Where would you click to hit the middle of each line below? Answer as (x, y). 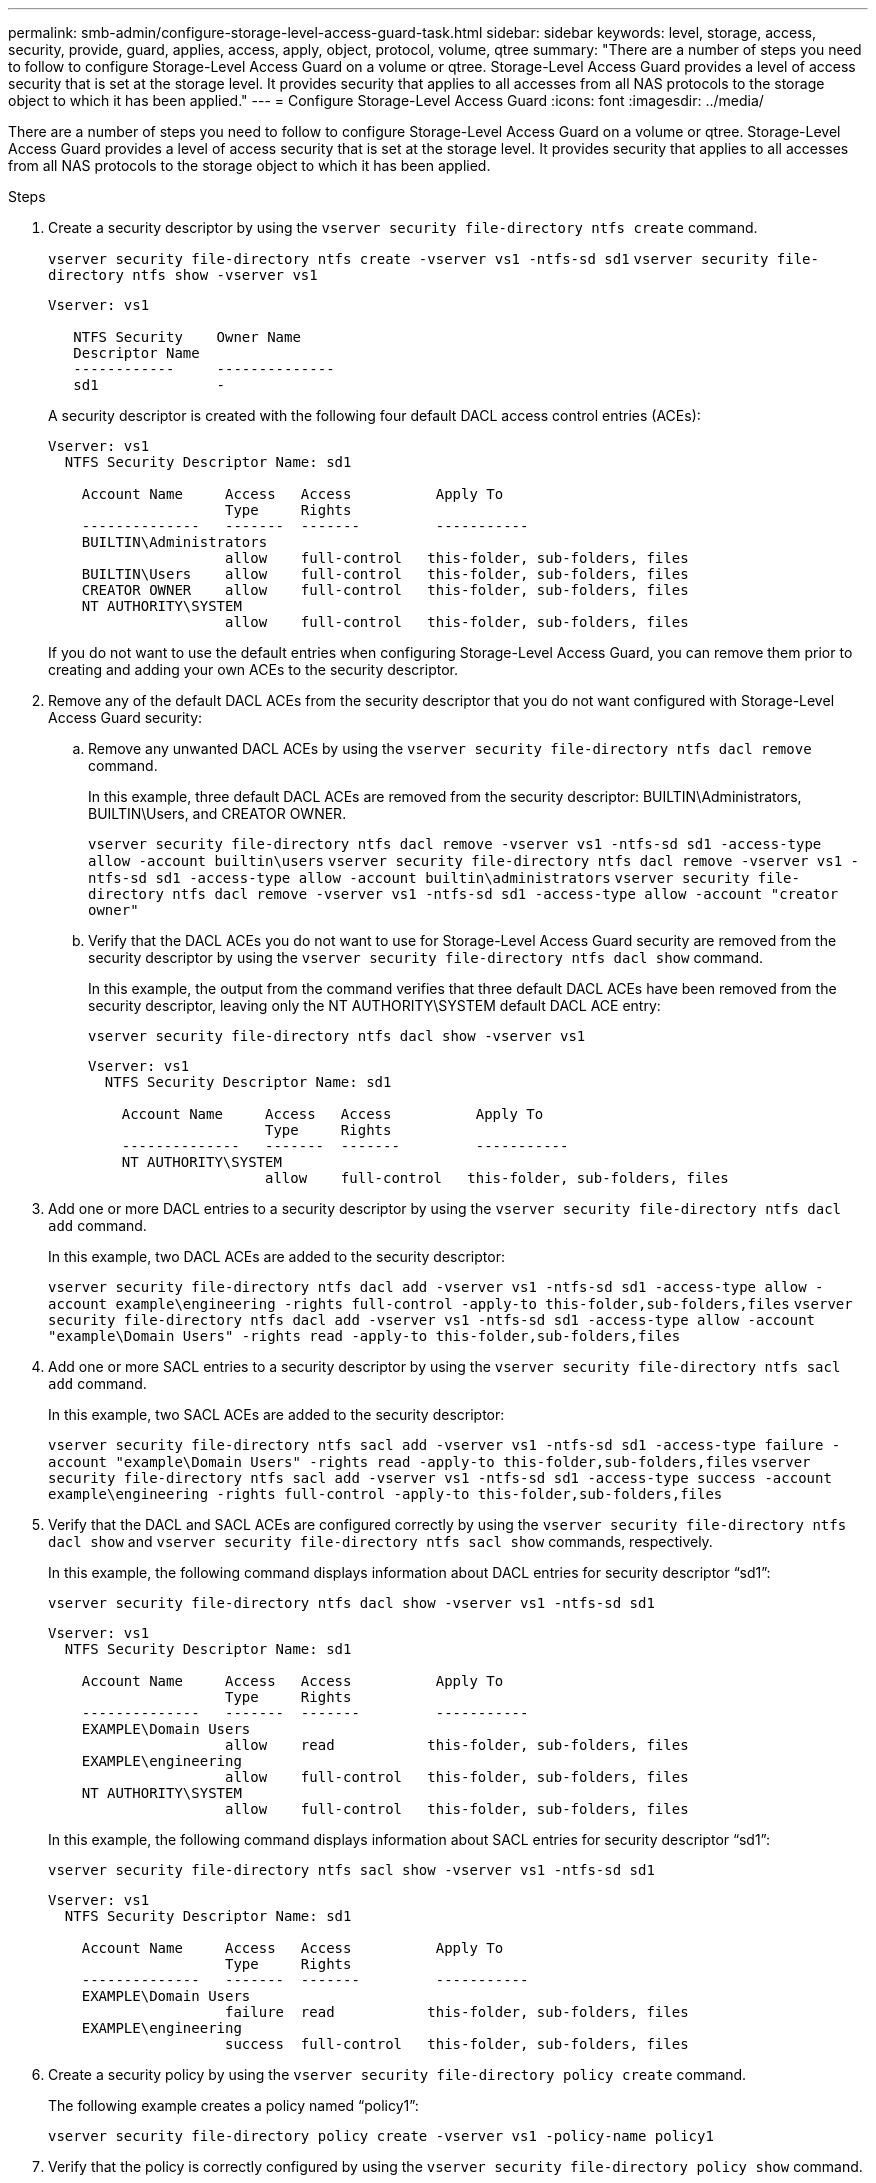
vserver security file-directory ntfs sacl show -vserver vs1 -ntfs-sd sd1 (351, 1870)
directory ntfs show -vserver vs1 (183, 275)
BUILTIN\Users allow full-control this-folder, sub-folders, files (385, 574)
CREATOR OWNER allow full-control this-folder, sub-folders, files (385, 590)
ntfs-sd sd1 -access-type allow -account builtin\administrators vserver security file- (444, 878)
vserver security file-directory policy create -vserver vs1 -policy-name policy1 (381, 2136)
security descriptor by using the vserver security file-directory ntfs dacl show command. (426, 957)
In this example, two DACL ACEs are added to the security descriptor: (276, 1256)
